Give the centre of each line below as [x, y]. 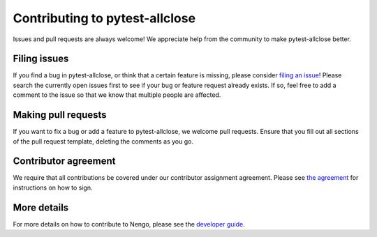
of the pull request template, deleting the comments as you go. [103, 141]
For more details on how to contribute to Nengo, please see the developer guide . [129, 224]
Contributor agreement [64, 161]
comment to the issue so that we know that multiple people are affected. [117, 95]
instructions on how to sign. [53, 188]
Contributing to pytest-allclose [104, 18]
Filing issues [41, 59]
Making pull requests [60, 115]
